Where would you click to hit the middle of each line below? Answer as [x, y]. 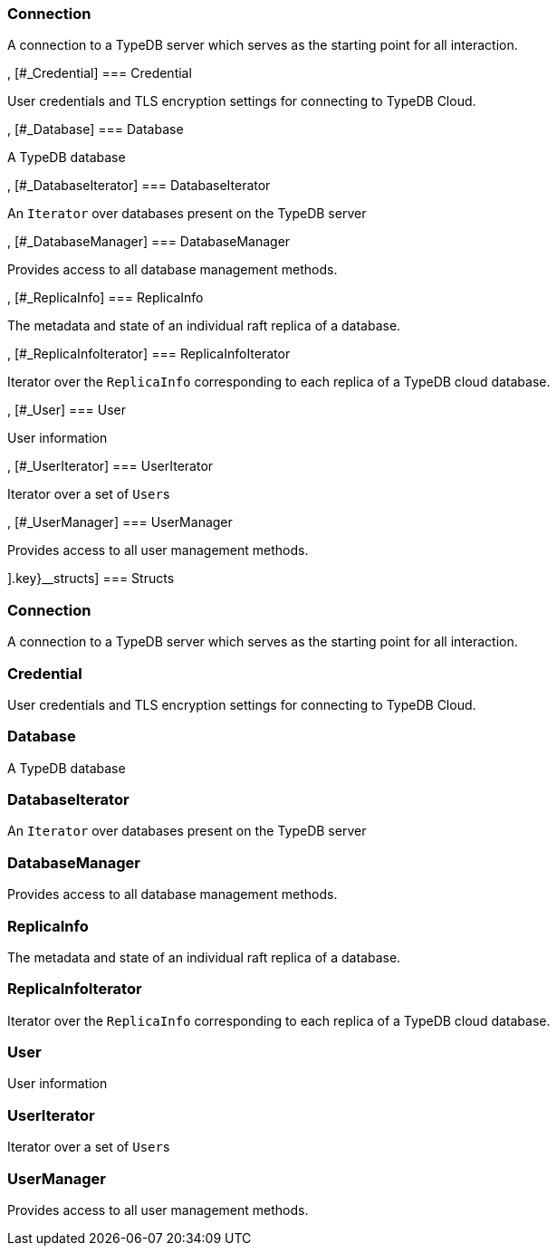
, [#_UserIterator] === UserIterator [110, 466]
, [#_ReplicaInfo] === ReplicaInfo [106, 298]
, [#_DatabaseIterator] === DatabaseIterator [139, 186]
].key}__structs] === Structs [91, 579]
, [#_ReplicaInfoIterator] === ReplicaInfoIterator [149, 354]
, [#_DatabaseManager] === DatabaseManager [149, 242]
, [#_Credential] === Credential [100, 73]
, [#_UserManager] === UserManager [120, 522]
